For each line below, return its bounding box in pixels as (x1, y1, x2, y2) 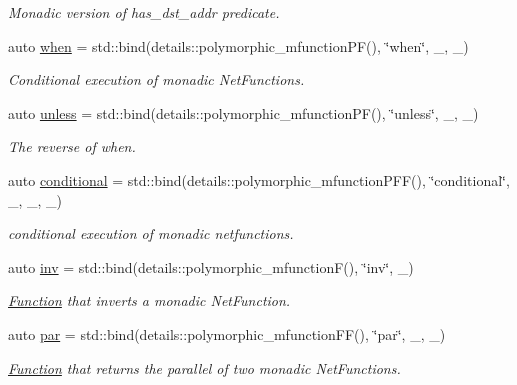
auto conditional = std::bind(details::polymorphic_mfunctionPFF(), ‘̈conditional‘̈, (8, 169, 510, 190)
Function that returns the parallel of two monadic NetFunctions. (8, 357, 401, 378)
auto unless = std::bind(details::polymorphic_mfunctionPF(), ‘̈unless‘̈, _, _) (8, 102, 479, 123)
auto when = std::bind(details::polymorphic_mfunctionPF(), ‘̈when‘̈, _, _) (8, 35, 469, 56)
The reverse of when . (8, 136, 136, 157)
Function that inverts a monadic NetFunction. (8, 290, 291, 311)
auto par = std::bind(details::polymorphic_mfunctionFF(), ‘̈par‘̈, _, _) (8, 323, 446, 344)
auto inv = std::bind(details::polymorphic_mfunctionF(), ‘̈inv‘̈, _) (8, 256, 414, 277)
